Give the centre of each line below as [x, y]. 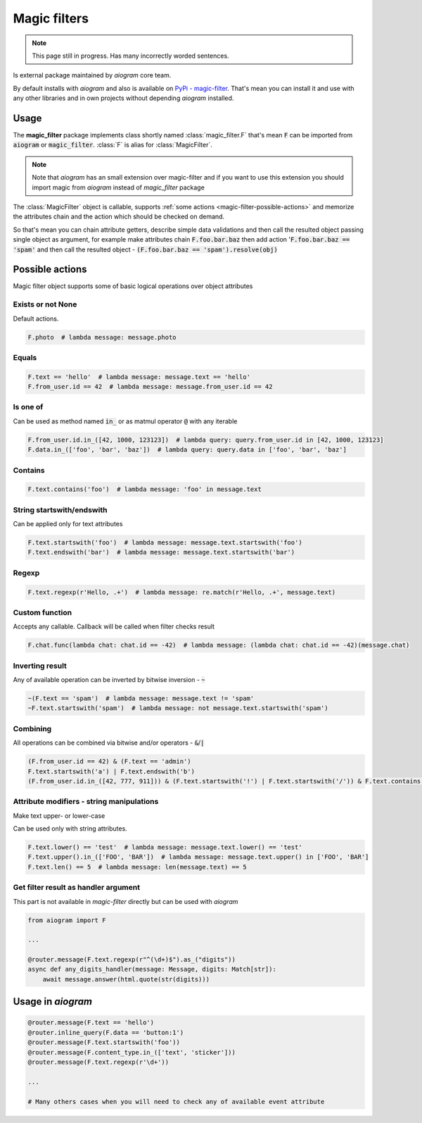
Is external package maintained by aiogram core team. [92, 75]
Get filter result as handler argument [77, 888]
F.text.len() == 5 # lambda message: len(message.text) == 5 [137, 867]
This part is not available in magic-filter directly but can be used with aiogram [126, 901]
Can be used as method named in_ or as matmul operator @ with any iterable [125, 421]
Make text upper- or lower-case [59, 815]
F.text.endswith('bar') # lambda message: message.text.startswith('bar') [161, 552]
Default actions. [36, 318]
